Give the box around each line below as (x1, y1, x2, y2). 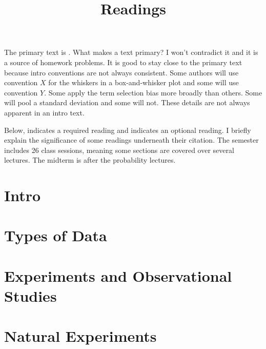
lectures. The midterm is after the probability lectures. (4, 154, 176, 165)
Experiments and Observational (4, 265, 232, 286)
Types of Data (4, 225, 107, 246)
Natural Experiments (4, 325, 157, 346)
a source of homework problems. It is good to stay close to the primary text (4, 56, 242, 67)
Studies (4, 285, 57, 306)
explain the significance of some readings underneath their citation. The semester (4, 134, 259, 145)
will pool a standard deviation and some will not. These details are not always (4, 97, 250, 108)
